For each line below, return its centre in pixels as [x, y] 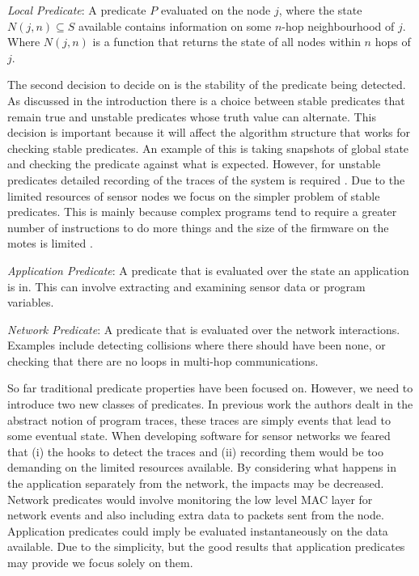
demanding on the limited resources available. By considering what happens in [202, 467]
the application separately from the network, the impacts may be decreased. [196, 483]
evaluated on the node [216, 10]
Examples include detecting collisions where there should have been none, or [197, 345]
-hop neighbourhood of [338, 25]
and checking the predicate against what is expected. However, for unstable [194, 164]
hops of [393, 42]
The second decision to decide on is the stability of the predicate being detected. [207, 85]
